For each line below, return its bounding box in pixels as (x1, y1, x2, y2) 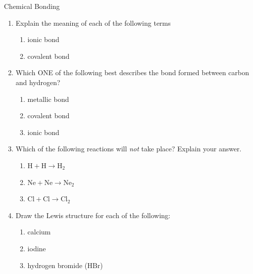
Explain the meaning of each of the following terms (15, 17, 171, 28)
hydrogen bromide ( (27, 260, 88, 270)
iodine (27, 243, 46, 253)
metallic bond (27, 93, 69, 104)
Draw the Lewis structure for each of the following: (15, 210, 170, 220)
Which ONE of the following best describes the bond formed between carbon (15, 67, 249, 78)
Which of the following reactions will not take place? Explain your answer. (15, 143, 242, 154)
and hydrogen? (15, 77, 60, 87)
